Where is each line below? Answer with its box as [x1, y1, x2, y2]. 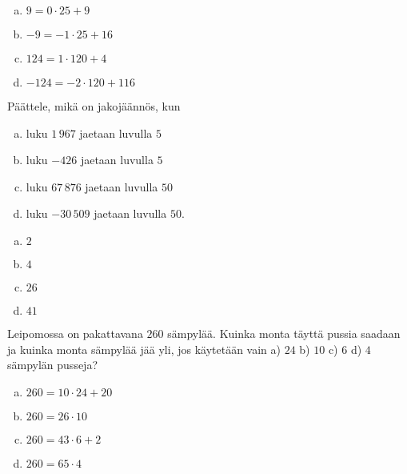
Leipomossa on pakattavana [7, 324, 143, 341]
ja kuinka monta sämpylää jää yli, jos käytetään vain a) [7, 340, 281, 357]
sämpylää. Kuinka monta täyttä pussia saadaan [167, 324, 401, 341]
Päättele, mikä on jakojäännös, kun [7, 98, 181, 114]
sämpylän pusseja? [7, 356, 98, 373]
